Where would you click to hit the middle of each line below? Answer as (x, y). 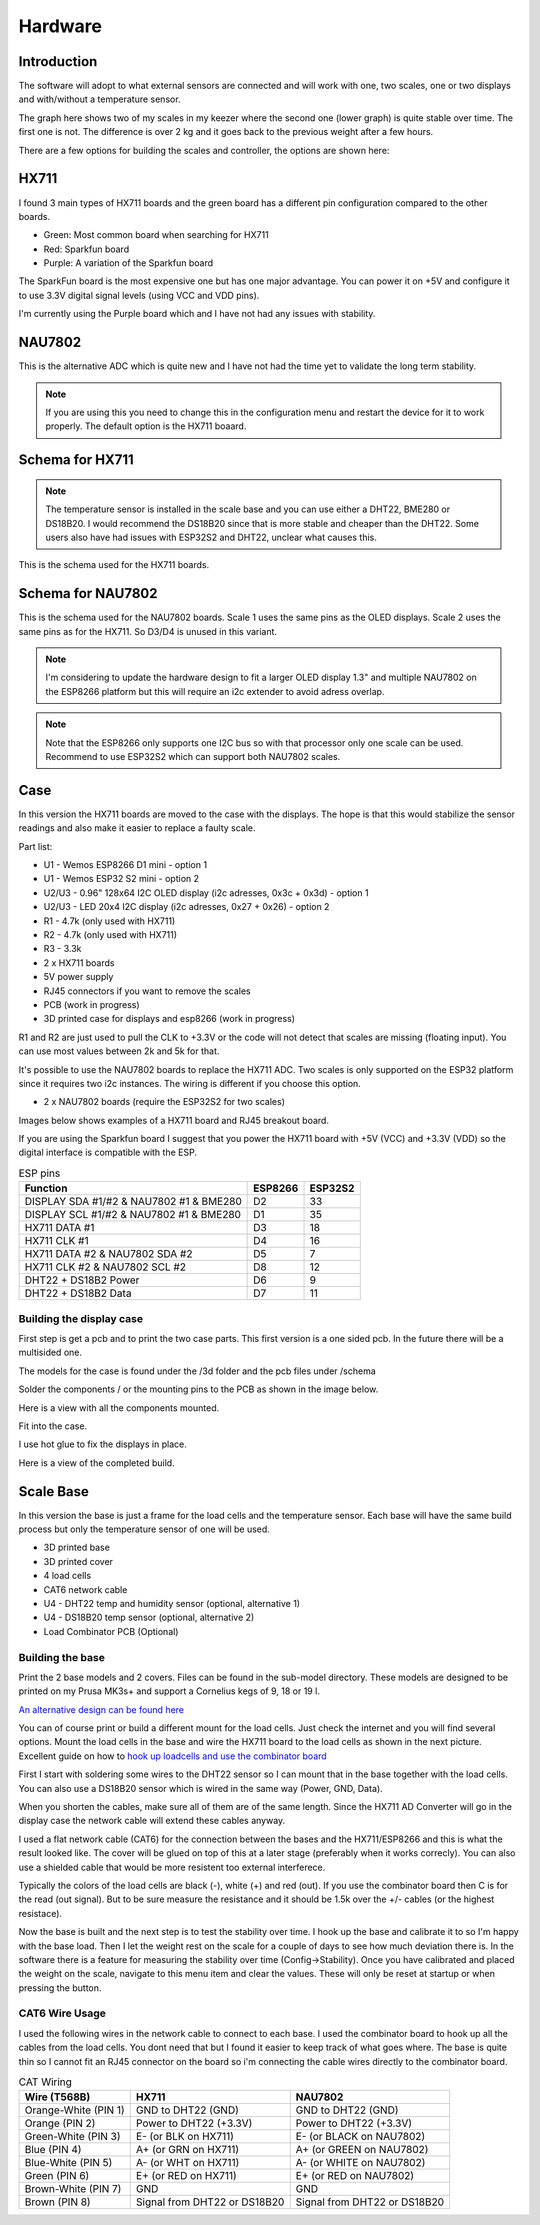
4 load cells (67, 1576)
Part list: (35, 846)
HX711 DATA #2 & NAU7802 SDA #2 (108, 1254)
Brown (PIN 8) (57, 2202)
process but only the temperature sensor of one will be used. (144, 1529)
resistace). (40, 1913)
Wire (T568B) (57, 2097)
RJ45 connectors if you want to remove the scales (147, 991)
